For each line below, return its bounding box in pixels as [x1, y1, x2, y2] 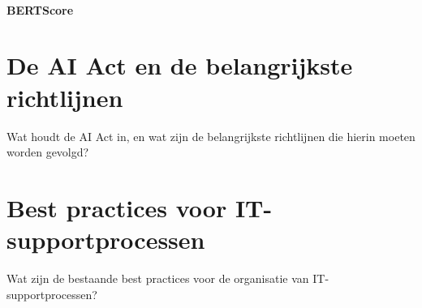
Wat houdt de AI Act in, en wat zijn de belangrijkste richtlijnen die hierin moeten [6, 127, 416, 144]
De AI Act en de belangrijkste [6, 49, 353, 82]
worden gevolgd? [6, 143, 89, 160]
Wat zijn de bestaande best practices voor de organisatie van [6, 270, 309, 286]
